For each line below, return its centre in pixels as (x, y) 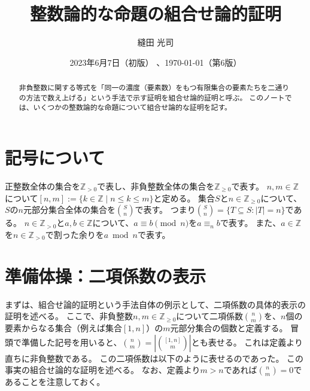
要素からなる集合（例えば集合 (63, 328)
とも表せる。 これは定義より (247, 342)
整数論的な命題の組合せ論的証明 (155, 13)
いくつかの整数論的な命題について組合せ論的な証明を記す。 (132, 107)
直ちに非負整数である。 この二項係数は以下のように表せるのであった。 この (154, 358)
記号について (55, 158)
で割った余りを (75, 234)
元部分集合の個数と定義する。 (229, 328)
